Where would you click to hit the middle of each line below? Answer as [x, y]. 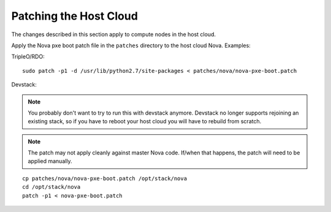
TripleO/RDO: [28, 57]
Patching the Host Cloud [74, 16]
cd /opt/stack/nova [51, 187]
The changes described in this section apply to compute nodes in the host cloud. [113, 34]
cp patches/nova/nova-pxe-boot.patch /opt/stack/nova [105, 178]
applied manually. [50, 161]
